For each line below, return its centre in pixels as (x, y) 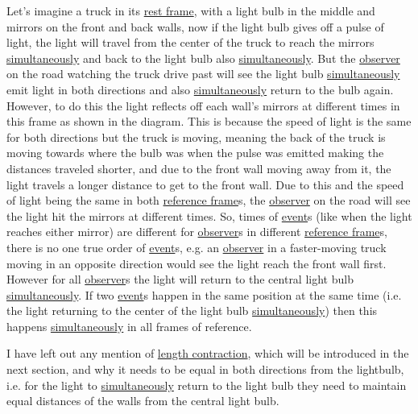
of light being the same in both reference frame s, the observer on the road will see (209, 200)
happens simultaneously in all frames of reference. (129, 326)
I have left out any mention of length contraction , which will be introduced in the (208, 353)
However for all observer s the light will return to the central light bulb (180, 279)
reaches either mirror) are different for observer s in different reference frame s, (197, 232)
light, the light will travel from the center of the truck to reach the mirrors (190, 42)
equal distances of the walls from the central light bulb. (143, 401)
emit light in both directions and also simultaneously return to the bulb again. (200, 89)
